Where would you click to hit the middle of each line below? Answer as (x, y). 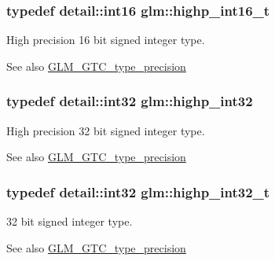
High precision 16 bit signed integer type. (106, 40)
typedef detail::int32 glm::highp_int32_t (138, 191)
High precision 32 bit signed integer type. (106, 130)
